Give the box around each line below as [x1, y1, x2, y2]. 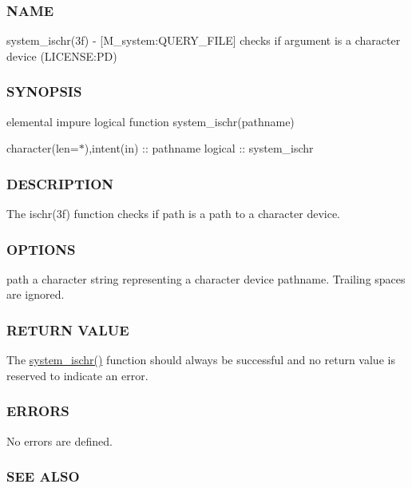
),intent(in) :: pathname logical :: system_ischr [84, 140, 314, 157]
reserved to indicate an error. [6, 367, 149, 383]
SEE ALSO [6, 466, 80, 486]
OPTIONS [6, 239, 76, 259]
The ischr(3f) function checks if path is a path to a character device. [6, 205, 340, 222]
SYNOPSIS [6, 81, 82, 101]
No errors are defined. [6, 432, 113, 449]
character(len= [6, 140, 79, 157]
